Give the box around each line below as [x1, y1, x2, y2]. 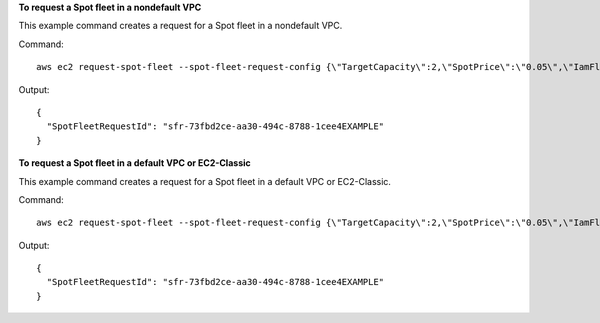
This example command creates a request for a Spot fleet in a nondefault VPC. [18, 20, 343, 32]
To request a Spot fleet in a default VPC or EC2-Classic [18, 157, 251, 169]
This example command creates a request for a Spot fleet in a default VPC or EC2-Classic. [18, 175, 392, 187]
